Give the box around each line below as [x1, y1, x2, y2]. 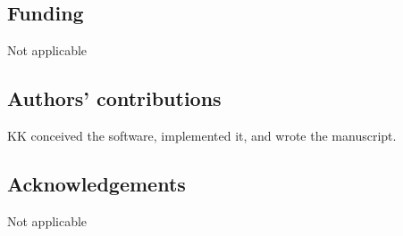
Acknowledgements [7, 169, 186, 197]
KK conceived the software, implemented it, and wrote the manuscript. [7, 126, 397, 144]
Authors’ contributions [7, 85, 222, 112]
